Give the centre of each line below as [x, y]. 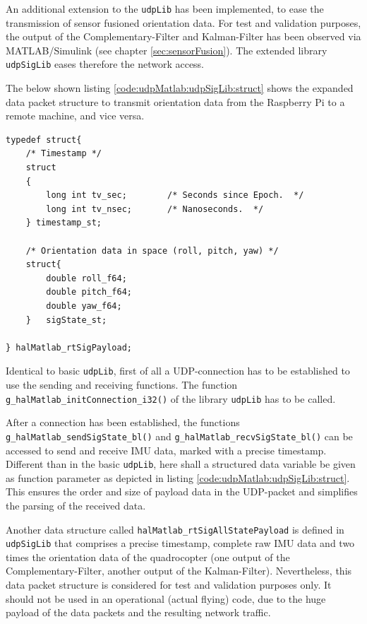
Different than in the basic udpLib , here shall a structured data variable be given [181, 464]
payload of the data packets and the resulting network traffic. [138, 612]
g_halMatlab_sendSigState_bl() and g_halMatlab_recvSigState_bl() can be [179, 436]
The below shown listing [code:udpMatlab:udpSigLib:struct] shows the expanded [180, 88]
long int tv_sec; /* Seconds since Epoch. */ [175, 195]
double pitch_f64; [89, 292]
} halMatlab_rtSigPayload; [69, 347]
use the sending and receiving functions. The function [122, 385]
